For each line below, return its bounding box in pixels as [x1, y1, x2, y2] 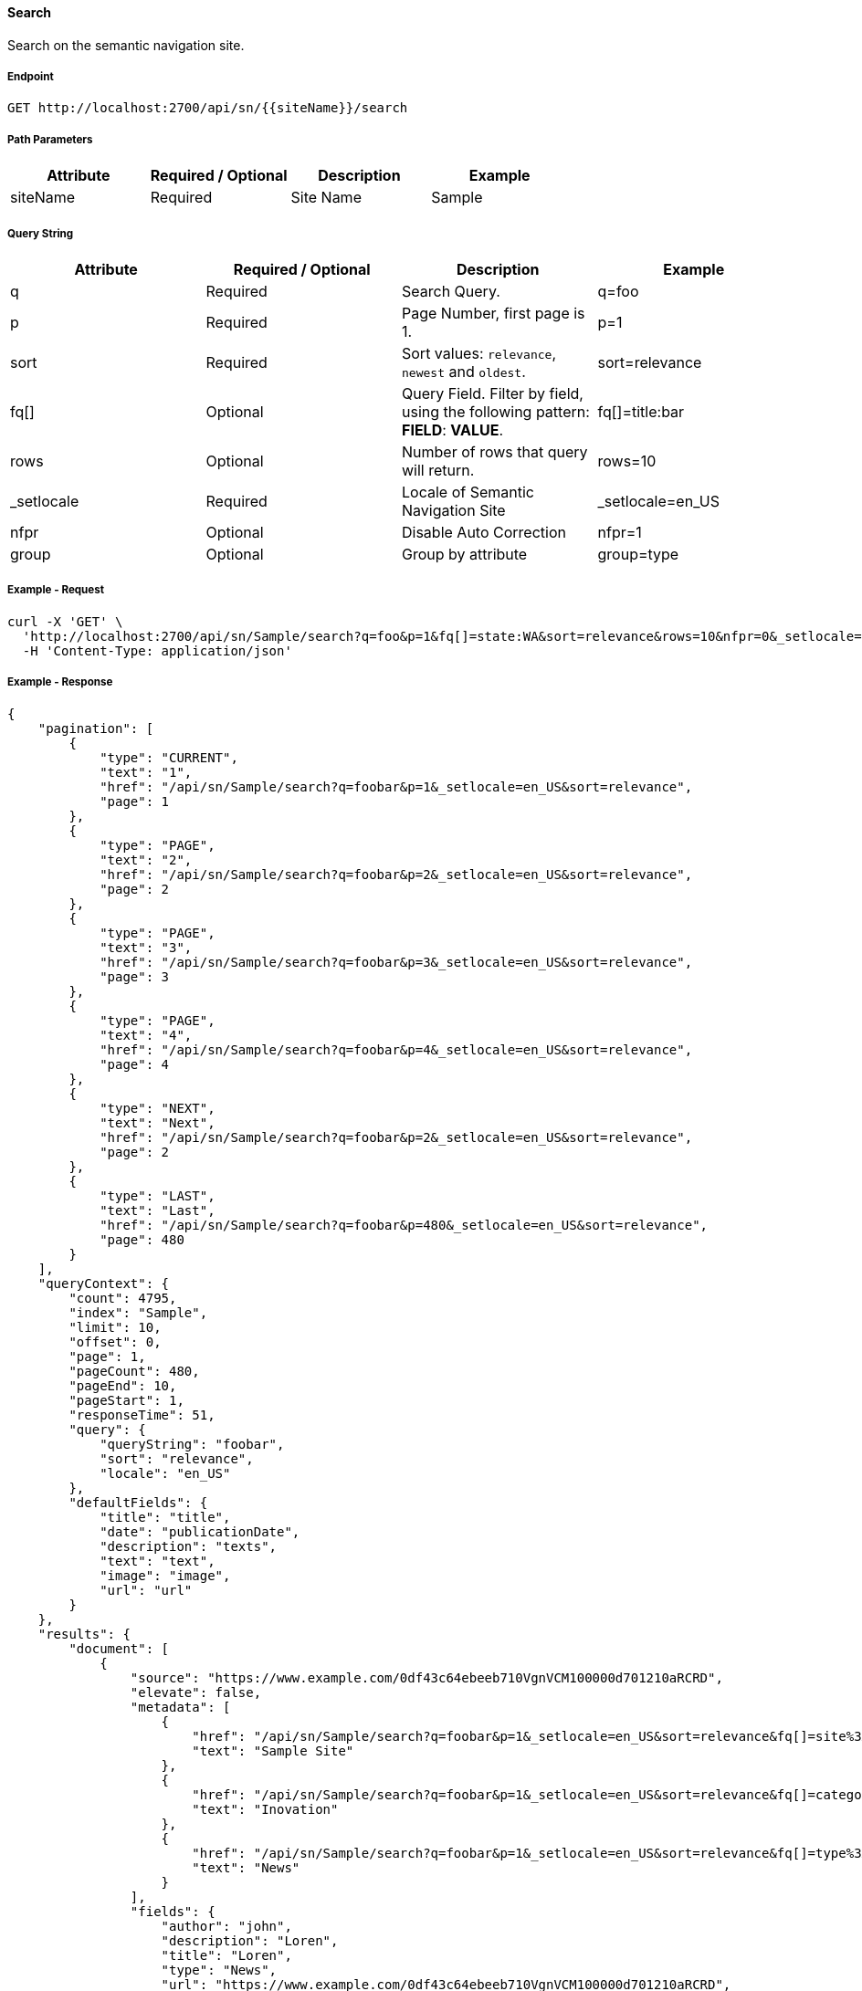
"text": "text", [100, 1553, 215, 1568]
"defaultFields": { [68, 1494, 208, 1510]
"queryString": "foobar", [100, 1436, 285, 1451]
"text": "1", [100, 764, 193, 780]
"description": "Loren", [161, 1933, 339, 1948]
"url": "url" [100, 1582, 193, 1598]
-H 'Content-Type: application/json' [22, 643, 292, 658]
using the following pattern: [402, 402, 590, 421]
